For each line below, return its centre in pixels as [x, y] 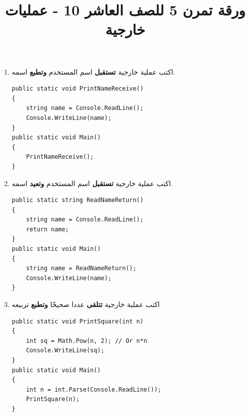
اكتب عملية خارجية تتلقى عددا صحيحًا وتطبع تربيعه [86, 304]
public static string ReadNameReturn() [78, 200]
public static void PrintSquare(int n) [78, 321]
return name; [47, 229]
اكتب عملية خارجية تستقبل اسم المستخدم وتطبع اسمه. [93, 71]
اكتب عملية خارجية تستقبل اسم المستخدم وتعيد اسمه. [92, 183]
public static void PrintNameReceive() [78, 89]
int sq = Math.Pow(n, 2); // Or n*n [86, 341]
